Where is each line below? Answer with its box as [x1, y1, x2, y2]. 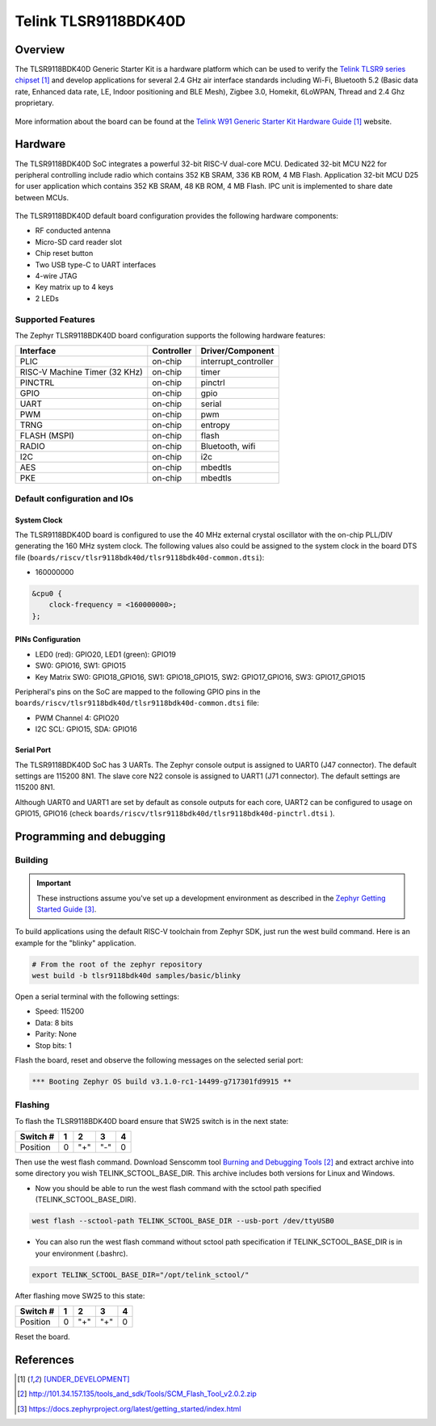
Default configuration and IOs [15, 493, 134, 504]
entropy [200, 420, 230, 431]
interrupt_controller [200, 356, 274, 367]
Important [36, 879, 72, 888]
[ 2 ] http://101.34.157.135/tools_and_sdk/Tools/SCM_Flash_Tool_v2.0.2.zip [17, 1389, 258, 1399]
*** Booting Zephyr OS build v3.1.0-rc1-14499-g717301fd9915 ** [31, 1076, 292, 1086]
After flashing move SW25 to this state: [15, 1290, 145, 1300]
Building [15, 854, 48, 866]
